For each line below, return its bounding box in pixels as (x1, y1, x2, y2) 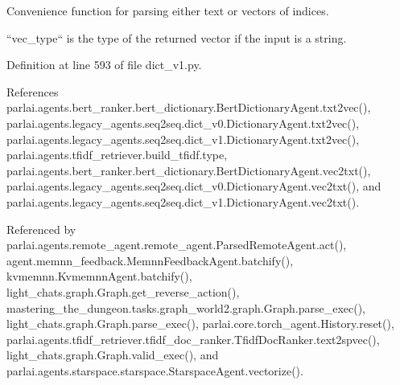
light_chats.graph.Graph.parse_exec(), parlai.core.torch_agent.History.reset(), (6, 315, 394, 332)
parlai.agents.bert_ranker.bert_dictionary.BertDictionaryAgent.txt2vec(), (6, 99, 371, 116)
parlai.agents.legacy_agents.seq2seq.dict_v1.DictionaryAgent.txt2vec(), (6, 130, 360, 147)
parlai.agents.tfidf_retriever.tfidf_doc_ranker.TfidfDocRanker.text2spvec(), (6, 330, 380, 347)
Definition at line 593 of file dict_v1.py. (6, 56, 202, 73)
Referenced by (6, 220, 76, 237)
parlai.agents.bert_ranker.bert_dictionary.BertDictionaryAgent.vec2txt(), (6, 162, 371, 178)
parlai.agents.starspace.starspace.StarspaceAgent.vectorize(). (6, 362, 303, 379)
